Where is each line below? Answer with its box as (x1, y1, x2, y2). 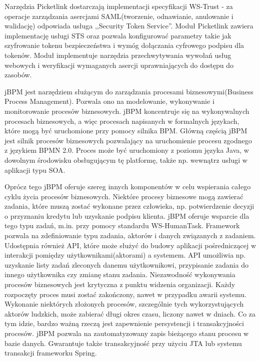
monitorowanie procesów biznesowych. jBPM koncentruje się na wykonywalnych (4, 105, 249, 116)
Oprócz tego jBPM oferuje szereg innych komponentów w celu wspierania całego (4, 181, 251, 192)
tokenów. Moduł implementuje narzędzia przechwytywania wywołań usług (4, 49, 231, 60)
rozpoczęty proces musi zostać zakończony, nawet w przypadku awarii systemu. (4, 289, 246, 299)
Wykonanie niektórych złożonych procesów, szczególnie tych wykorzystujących (4, 299, 244, 309)
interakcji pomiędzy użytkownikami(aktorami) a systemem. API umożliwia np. (4, 250, 246, 260)
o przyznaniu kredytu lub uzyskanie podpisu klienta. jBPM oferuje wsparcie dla (4, 210, 249, 221)
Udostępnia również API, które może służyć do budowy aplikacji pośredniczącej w (4, 240, 256, 250)
